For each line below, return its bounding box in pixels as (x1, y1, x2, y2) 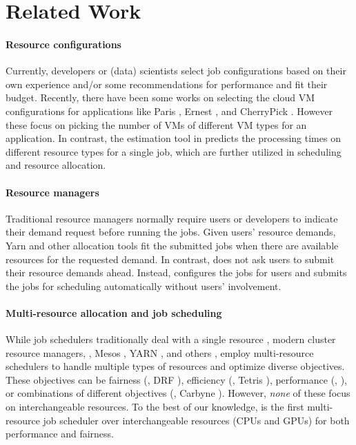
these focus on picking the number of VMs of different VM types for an (6, 117, 307, 132)
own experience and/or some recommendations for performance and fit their (6, 76, 328, 91)
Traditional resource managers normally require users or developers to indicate (6, 211, 338, 225)
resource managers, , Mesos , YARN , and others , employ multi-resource (6, 345, 314, 360)
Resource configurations (6, 37, 121, 51)
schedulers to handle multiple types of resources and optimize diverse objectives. (6, 359, 345, 373)
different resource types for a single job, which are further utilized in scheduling (6, 144, 342, 158)
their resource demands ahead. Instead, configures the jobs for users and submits (6, 265, 347, 280)
